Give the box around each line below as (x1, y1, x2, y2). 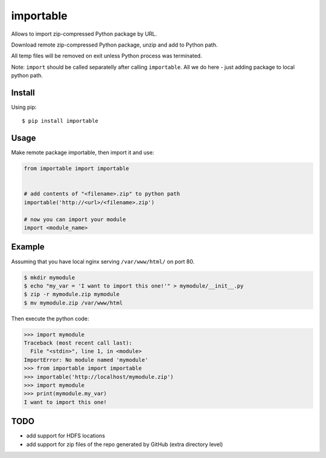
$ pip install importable (22, 118, 99, 124)
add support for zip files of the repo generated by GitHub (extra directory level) (26, 440, 223, 448)
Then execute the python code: (11, 315, 89, 322)
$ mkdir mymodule (24, 274, 75, 281)
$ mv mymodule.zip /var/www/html (24, 299, 123, 306)
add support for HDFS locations (26, 432, 106, 439)
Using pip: (11, 103, 37, 111)
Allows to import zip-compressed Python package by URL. (11, 30, 157, 37)
